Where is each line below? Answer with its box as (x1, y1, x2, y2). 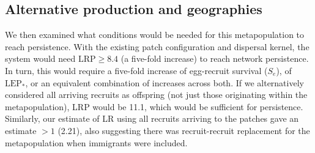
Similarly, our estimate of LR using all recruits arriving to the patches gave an (5, 112, 299, 125)
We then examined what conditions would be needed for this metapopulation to (5, 28, 305, 41)
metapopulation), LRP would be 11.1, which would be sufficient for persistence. (5, 100, 303, 113)
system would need (5, 52, 76, 65)
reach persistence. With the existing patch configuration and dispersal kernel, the (5, 40, 309, 53)
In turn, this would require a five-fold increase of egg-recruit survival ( (5, 64, 268, 76)
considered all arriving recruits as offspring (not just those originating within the (5, 88, 308, 101)
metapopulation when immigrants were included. (5, 136, 188, 149)
